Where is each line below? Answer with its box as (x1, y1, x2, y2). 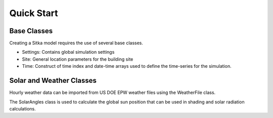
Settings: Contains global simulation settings (22, 49, 115, 55)
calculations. (9, 105, 36, 111)
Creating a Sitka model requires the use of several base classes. (9, 40, 144, 46)
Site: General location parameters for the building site (22, 56, 133, 62)
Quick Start (9, 8, 58, 19)
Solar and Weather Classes (9, 76, 97, 85)
